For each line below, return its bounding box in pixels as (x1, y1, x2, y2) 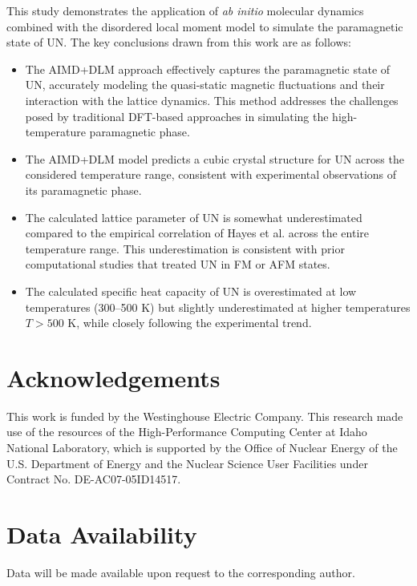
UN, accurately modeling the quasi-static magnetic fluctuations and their (25, 76, 385, 93)
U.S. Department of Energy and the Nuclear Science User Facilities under (6, 455, 368, 471)
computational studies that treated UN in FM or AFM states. (25, 256, 330, 273)
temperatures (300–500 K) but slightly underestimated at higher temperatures (25, 298, 411, 315)
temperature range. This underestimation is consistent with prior (25, 240, 345, 257)
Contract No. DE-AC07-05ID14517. (6, 471, 181, 487)
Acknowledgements (6, 361, 221, 394)
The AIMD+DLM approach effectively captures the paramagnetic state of (25, 60, 391, 77)
